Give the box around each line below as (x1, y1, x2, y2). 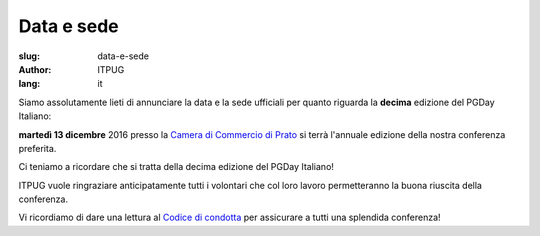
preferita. (18, 142, 57, 154)
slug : (18, 50, 40, 62)
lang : (18, 78, 41, 90)
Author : (18, 63, 52, 75)
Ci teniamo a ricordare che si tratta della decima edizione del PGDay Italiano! (18, 161, 335, 173)
